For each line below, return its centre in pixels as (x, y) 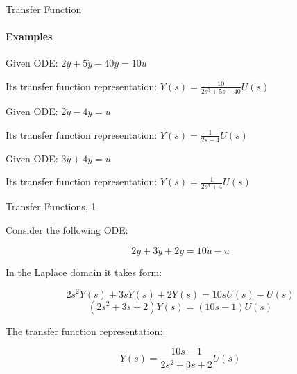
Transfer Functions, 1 (51, 206)
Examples (29, 36)
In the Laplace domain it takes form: (84, 272)
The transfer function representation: (84, 331)
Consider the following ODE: (67, 230)
